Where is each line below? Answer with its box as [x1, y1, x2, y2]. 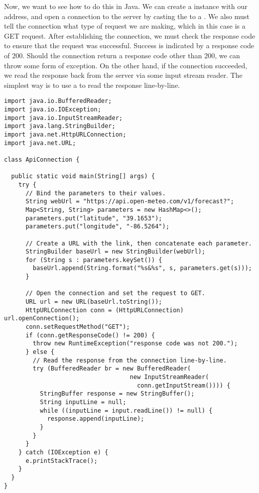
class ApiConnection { [4, 156, 80, 163]
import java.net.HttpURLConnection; [4, 131, 126, 138]
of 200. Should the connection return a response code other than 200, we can [4, 50, 240, 60]
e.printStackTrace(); [25, 457, 98, 464]
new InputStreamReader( [129, 374, 209, 381]
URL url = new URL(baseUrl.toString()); [25, 298, 162, 306]
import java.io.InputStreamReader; [4, 114, 123, 121]
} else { [25, 348, 55, 356]
